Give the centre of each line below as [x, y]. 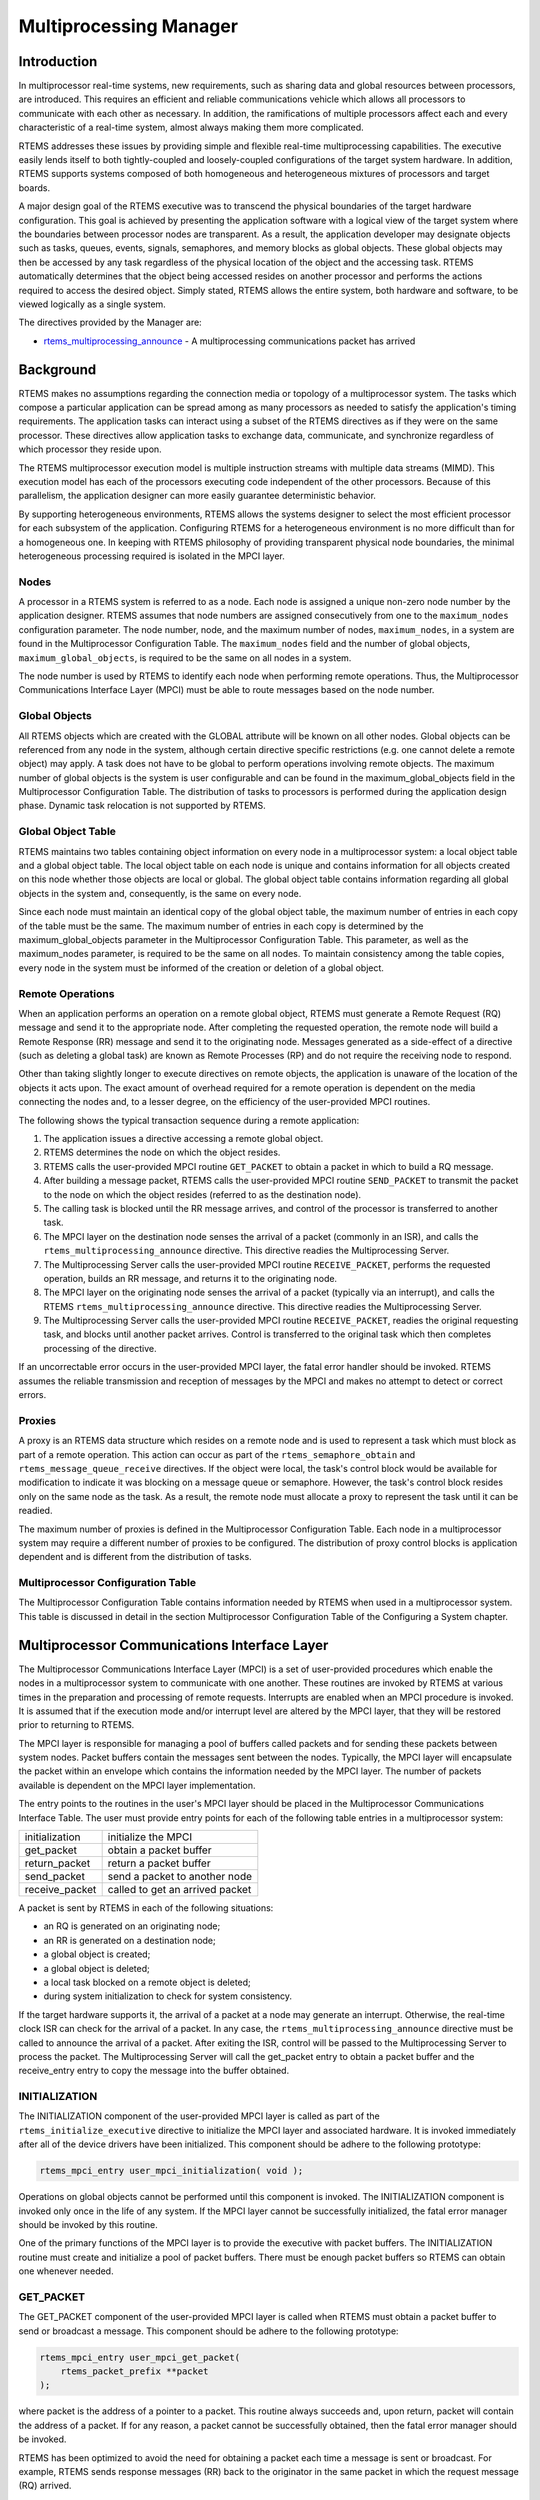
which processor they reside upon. [90, 449]
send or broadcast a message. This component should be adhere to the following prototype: [208, 2331]
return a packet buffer [159, 1863]
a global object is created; [97, 1954]
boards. [34, 187]
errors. [32, 1395]
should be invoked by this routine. [88, 2225]
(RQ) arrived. [45, 2486]
